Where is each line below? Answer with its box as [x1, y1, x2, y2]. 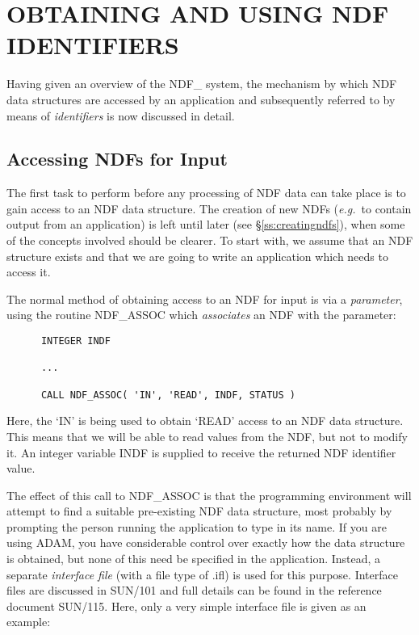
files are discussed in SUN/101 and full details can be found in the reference [6, 582, 382, 599]
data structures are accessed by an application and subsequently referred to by [6, 90, 396, 107]
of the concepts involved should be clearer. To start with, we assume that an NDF [6, 232, 413, 249]
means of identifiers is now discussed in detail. [6, 107, 235, 124]
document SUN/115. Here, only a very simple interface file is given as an [6, 597, 367, 614]
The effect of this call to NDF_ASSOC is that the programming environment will [6, 486, 412, 503]
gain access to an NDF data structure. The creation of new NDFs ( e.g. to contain [6, 200, 412, 217]
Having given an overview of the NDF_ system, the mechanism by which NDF [6, 75, 397, 92]
